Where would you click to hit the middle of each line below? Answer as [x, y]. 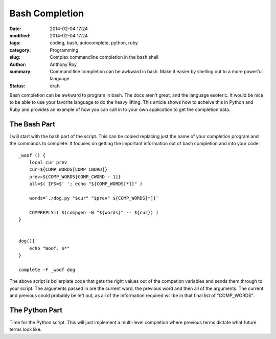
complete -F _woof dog [47, 269]
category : [20, 50]
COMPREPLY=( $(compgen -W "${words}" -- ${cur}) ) [94, 212]
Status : [17, 86]
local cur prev [48, 162]
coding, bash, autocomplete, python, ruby [94, 43]
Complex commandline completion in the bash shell [104, 57]
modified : [20, 35]
